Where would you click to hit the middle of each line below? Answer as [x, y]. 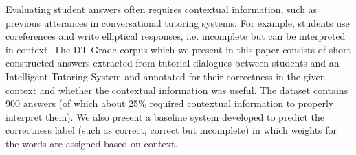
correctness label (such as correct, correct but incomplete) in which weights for [171, 130]
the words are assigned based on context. [92, 143]
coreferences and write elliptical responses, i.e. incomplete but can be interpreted [176, 36]
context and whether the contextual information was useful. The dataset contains [177, 90]
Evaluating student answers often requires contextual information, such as [162, 9]
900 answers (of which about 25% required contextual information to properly [170, 103]
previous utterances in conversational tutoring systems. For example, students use [178, 22]
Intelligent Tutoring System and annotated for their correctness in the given [166, 76]
